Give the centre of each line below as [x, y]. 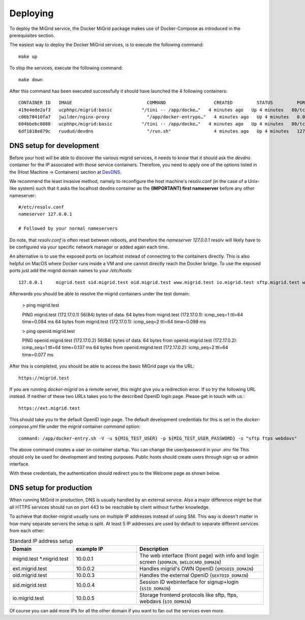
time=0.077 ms [38, 354]
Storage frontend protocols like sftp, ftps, [189, 595]
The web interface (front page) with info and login [199, 555]
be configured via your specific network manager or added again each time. [89, 247]
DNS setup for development [54, 146]
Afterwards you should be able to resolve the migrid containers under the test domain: [100, 294]
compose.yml [24, 426]
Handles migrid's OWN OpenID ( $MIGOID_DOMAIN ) [196, 568]
